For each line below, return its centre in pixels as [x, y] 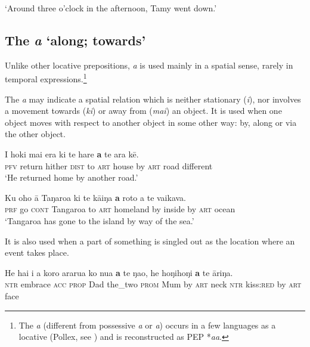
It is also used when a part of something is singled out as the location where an [150, 241]
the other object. [35, 134]
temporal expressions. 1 [46, 78]
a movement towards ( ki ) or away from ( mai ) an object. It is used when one [143, 111]
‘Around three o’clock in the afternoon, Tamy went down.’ [111, 8]
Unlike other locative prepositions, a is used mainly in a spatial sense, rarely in [149, 65]
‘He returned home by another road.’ [72, 177]
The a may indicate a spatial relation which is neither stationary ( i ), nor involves [153, 99]
